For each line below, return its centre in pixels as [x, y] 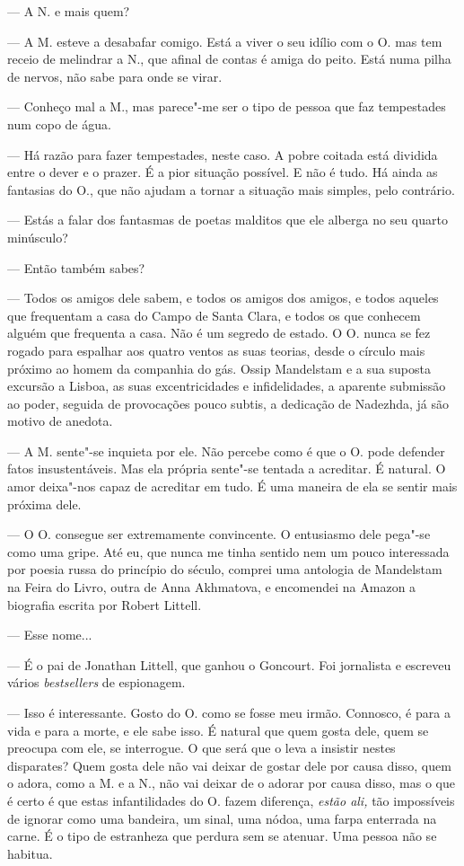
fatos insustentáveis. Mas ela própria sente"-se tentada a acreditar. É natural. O [227, 468]
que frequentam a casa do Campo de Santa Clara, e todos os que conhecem [214, 315]
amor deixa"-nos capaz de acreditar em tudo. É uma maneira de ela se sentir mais [232, 486]
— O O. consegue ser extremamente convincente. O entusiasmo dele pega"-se [219, 534]
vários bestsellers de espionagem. [96, 682]
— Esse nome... [50, 635]
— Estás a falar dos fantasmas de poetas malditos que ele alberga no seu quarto [228, 220]
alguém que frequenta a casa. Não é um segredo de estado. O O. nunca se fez [219, 333]
